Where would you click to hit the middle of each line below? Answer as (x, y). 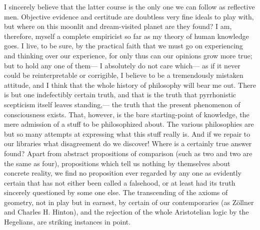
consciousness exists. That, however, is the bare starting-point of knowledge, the (127, 114)
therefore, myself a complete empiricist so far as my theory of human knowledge (126, 36)
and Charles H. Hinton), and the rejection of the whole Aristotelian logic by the (126, 212)
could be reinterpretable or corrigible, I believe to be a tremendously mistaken (124, 75)
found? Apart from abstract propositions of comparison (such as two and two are (128, 153)
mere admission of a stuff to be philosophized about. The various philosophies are (129, 124)
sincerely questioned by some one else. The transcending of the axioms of (116, 192)
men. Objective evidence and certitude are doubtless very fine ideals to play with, (129, 16)
